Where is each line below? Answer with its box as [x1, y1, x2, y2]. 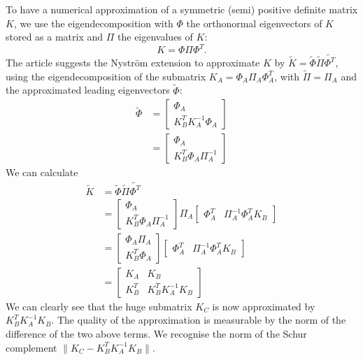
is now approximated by [212, 298, 315, 313]
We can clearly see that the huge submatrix [6, 298, 192, 313]
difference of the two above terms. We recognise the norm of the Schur [6, 326, 307, 340]
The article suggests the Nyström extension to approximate [6, 55, 260, 69]
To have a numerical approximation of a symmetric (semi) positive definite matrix [6, 2, 358, 16]
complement [6, 340, 57, 354]
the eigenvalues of [118, 29, 193, 44]
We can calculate [6, 165, 78, 180]
